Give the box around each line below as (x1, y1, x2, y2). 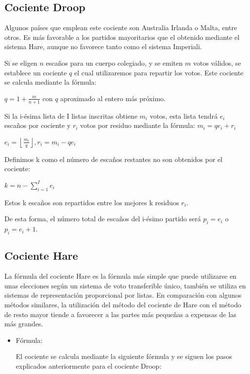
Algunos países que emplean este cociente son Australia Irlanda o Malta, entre (4, 22, 237, 33)
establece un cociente (4, 67, 67, 77)
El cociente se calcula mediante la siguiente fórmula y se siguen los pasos (16, 351, 232, 361)
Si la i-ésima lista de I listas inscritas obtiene (4, 110, 137, 121)
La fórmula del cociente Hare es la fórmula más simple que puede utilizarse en (4, 271, 237, 281)
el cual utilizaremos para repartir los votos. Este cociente (74, 67, 244, 77)
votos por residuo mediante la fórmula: (80, 120, 195, 130)
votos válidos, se (193, 57, 241, 68)
